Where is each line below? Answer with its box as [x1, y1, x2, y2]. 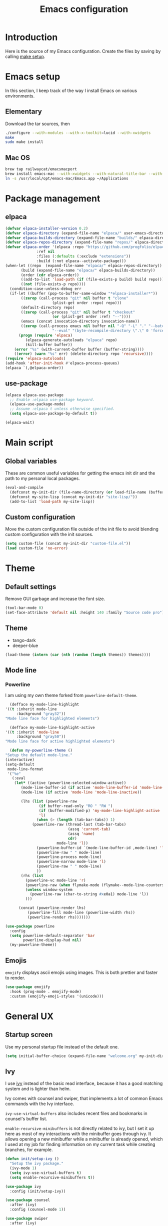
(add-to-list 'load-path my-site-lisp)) [9, 499, 95, 504]
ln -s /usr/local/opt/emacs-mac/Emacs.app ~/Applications [5, 176, 128, 181]
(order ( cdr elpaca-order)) [20, 272, 79, 277]
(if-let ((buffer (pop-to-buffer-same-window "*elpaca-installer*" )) [9, 291, 157, 296]
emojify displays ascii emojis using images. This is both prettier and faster [5, 969, 158, 975]
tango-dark [12, 637, 36, 643]
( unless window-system [25, 887, 72, 892]
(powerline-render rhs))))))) [27, 914, 91, 919]
